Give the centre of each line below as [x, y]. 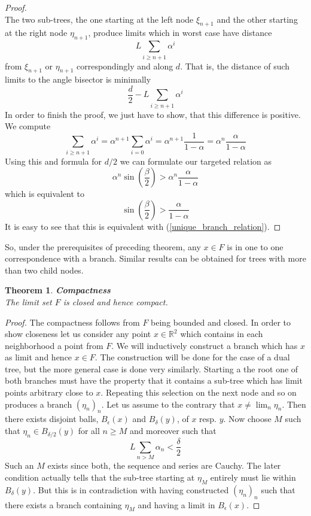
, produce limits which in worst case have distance [180, 33]
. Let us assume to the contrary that [168, 404]
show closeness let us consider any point [78, 334]
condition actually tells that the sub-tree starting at [100, 477]
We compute [28, 126]
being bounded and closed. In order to [221, 322]
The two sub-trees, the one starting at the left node [99, 19]
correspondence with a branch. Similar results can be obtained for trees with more [155, 258]
